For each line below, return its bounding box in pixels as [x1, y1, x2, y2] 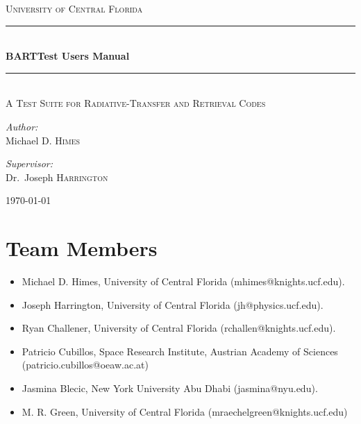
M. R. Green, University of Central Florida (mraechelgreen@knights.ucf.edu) [22, 404, 348, 418]
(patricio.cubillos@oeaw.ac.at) [22, 357, 149, 372]
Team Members [6, 234, 158, 262]
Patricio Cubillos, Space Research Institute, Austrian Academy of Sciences [22, 344, 338, 358]
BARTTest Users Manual [6, 49, 130, 63]
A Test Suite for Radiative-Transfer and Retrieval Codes [6, 96, 266, 110]
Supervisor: [6, 156, 53, 171]
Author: [6, 119, 38, 133]
